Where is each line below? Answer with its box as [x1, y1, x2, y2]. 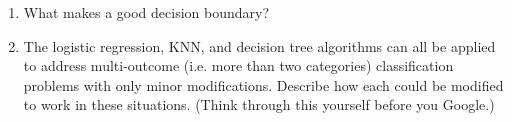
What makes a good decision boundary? [23, 2, 270, 22]
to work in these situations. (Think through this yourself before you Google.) [23, 94, 495, 115]
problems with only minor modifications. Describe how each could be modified [23, 74, 504, 95]
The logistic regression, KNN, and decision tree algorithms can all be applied [23, 35, 496, 56]
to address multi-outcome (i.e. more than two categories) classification [23, 55, 454, 76]
